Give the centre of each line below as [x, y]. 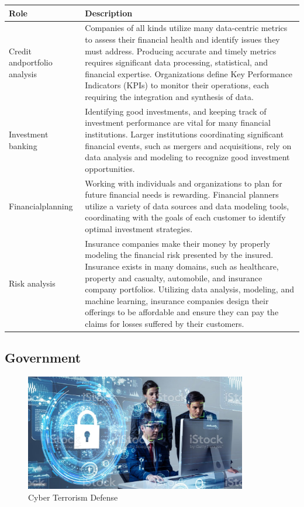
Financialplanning [41, 206]
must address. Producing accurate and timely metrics [181, 51]
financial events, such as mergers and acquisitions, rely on [188, 145]
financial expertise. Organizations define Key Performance [189, 73]
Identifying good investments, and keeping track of [176, 111]
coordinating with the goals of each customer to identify [185, 217]
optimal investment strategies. [139, 228]
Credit [20, 51]
